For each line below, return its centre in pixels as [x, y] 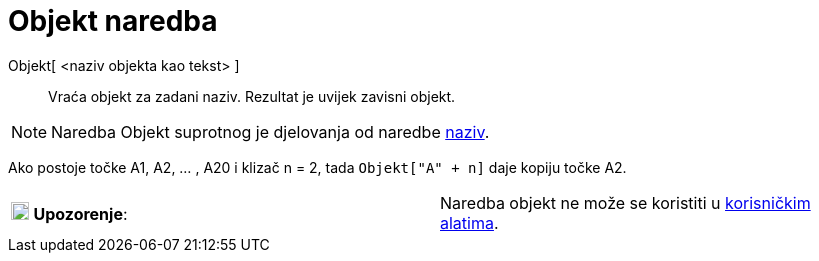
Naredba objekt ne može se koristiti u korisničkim [625, 202]
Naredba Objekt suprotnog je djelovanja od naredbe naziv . [270, 131]
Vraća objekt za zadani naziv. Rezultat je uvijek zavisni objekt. [252, 96]
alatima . [469, 222]
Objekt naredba [113, 21]
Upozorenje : [80, 213]
